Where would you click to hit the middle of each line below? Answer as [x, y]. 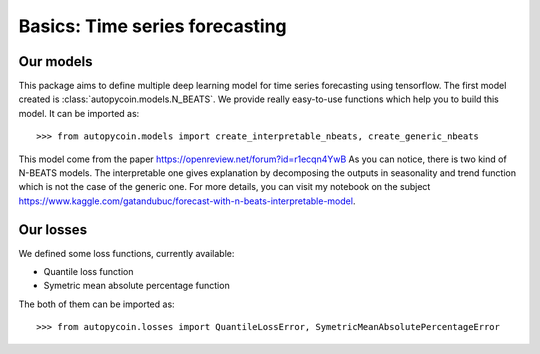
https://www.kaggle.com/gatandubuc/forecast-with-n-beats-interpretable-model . [187, 201]
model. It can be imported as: [79, 113]
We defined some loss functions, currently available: [126, 253]
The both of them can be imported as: [96, 304]
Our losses [53, 229]
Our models [56, 61]
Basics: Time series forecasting [152, 26]
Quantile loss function [88, 272]
